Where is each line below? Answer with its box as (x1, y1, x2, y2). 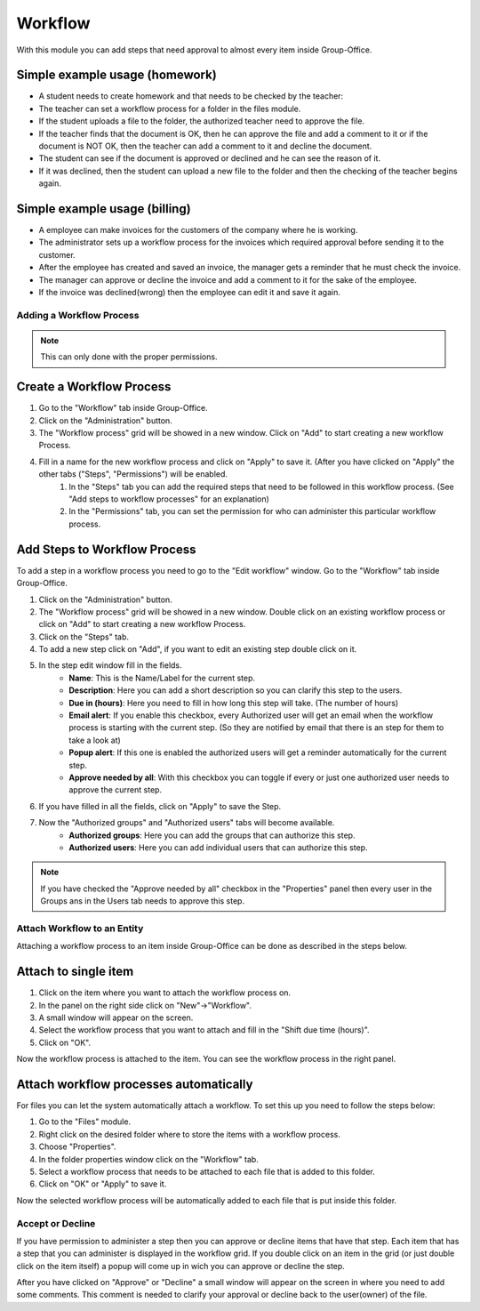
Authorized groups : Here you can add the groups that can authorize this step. (68, 830, 356, 840)
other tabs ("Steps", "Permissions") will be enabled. (38, 469, 228, 479)
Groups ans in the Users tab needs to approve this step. (40, 896, 244, 906)
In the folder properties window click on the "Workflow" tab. (38, 1154, 260, 1164)
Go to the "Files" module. (38, 1116, 132, 1127)
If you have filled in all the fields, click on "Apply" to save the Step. (38, 800, 282, 811)
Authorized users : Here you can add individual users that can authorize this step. (68, 841, 368, 853)
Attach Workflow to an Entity (16, 921, 144, 934)
